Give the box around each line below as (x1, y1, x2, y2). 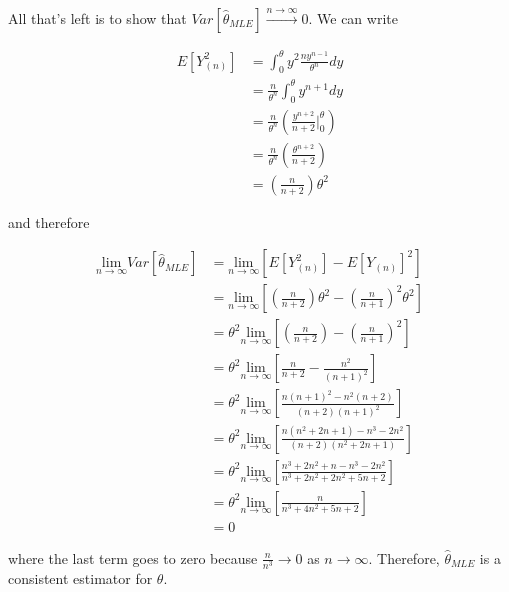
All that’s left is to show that (8, 8, 187, 28)
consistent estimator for (8, 567, 153, 588)
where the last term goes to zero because (8, 547, 258, 568)
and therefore (8, 211, 90, 232)
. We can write (308, 8, 398, 28)
